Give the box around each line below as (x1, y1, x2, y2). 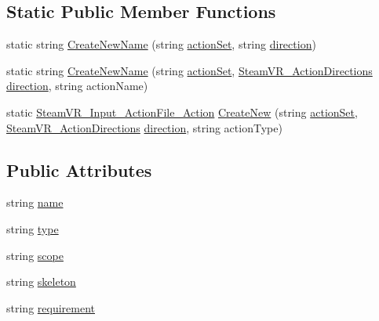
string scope (6, 247, 64, 263)
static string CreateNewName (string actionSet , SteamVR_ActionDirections (6, 62, 373, 78)
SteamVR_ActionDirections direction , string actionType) (6, 119, 282, 135)
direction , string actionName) (6, 78, 148, 94)
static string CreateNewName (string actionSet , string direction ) (6, 36, 316, 52)
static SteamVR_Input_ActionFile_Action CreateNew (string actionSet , (6, 103, 358, 120)
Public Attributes (6, 157, 152, 182)
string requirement (6, 299, 95, 316)
